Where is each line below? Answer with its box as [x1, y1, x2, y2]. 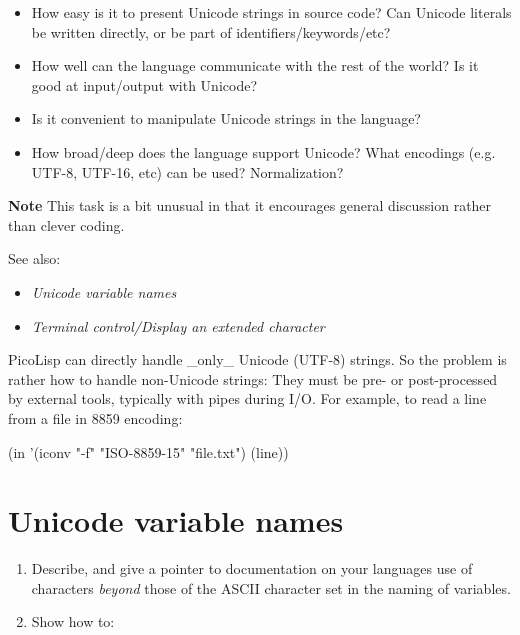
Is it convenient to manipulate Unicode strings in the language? [31, 108, 421, 129]
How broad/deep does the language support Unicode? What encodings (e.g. [31, 141, 496, 162]
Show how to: [31, 611, 115, 632]
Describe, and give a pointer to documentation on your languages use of [31, 558, 473, 579]
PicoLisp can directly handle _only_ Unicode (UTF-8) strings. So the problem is [8, 349, 507, 370]
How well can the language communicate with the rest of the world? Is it [31, 55, 479, 76]
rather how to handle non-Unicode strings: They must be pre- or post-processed [8, 368, 498, 389]
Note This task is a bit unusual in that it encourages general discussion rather [8, 195, 492, 216]
